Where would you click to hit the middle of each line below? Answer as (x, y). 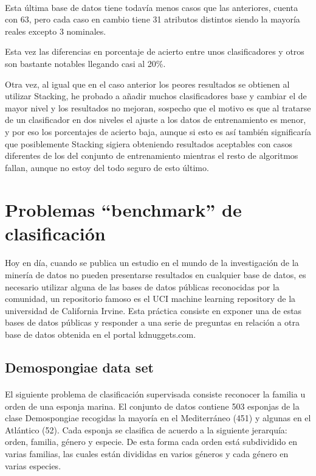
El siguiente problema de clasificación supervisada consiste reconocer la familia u (155, 394)
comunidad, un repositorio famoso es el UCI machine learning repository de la (150, 299)
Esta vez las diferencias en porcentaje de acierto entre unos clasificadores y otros (155, 51)
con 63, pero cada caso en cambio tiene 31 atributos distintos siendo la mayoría (153, 19)
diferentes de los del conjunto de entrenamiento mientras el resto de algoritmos (152, 156)
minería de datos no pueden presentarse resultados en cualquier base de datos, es (156, 275)
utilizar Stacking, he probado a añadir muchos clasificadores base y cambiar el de (156, 96)
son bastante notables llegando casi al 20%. (85, 63)
